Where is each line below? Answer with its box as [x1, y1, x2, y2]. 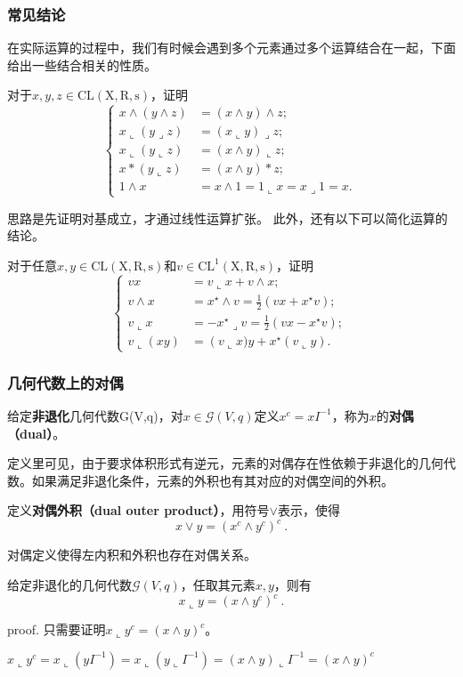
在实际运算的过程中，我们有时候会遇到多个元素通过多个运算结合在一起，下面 [7, 38, 456, 57]
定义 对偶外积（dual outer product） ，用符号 [7, 501, 270, 520]
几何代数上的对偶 [7, 371, 124, 393]
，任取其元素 [180, 576, 256, 594]
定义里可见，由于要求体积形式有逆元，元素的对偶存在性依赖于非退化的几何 [7, 454, 443, 472]
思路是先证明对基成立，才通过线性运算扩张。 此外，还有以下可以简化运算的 [7, 208, 448, 227]
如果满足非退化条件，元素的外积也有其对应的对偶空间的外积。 [31, 471, 394, 489]
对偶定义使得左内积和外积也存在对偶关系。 [7, 545, 256, 564]
